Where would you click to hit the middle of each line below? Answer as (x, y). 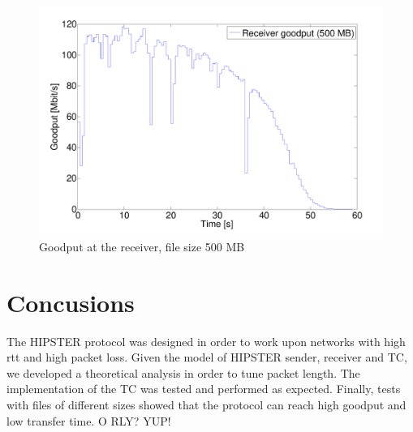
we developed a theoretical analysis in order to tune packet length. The (183, 372)
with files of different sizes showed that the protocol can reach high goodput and (206, 405)
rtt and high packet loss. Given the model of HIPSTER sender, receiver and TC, (207, 357)
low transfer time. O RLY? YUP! (89, 420)
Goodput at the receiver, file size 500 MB (142, 246)
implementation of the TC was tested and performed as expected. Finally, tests (204, 389)
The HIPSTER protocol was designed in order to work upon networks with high (206, 341)
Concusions (71, 302)
